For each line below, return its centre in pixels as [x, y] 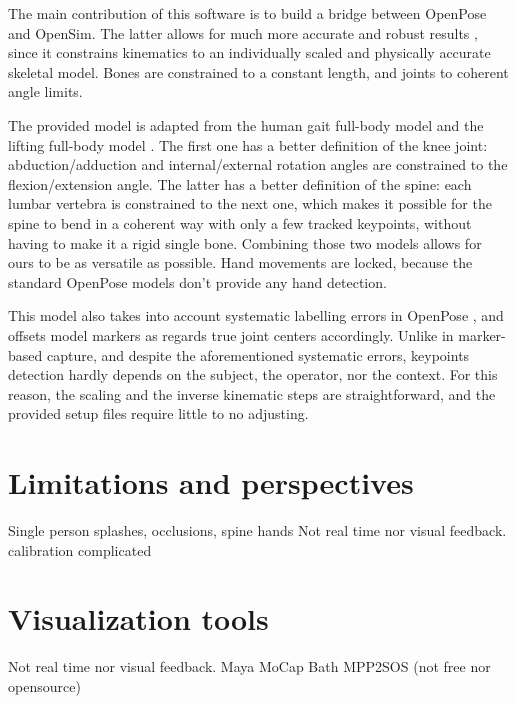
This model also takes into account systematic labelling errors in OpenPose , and [256, 315]
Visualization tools [138, 618]
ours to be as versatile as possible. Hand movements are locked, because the [240, 262]
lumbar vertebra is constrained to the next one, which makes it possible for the [250, 203]
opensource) [44, 685]
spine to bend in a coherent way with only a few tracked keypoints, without [240, 222]
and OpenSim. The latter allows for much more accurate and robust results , [243, 32]
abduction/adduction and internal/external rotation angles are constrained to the [258, 164]
